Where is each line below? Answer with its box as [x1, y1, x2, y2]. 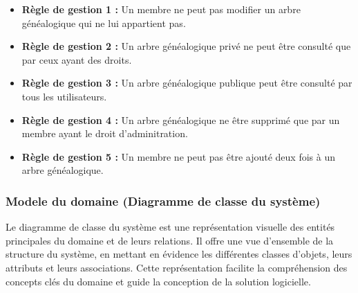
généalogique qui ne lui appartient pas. [21, 15, 186, 30]
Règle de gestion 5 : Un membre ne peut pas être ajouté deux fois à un [21, 149, 335, 163]
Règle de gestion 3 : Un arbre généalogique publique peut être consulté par [21, 76, 352, 90]
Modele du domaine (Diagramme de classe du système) [6, 192, 321, 209]
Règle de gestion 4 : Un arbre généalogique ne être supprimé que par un [21, 112, 340, 127]
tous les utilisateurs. [21, 89, 107, 103]
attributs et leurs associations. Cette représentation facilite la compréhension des [6, 260, 348, 274]
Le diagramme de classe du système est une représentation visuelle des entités [6, 220, 335, 234]
